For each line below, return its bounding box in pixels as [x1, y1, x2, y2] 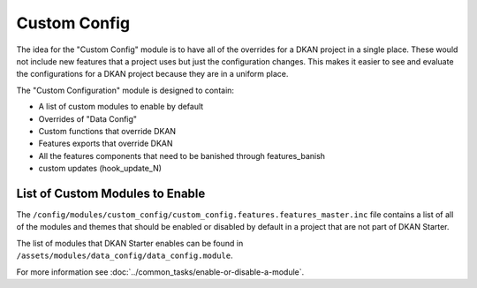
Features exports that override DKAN [38, 138, 173, 149]
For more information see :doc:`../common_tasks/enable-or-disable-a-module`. [16, 266, 305, 277]
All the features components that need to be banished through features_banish [38, 150, 326, 161]
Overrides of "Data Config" [38, 113, 137, 124]
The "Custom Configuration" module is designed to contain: [16, 85, 234, 95]
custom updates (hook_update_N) [38, 163, 163, 174]
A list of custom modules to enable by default [38, 102, 204, 112]
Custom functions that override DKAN [38, 125, 177, 136]
